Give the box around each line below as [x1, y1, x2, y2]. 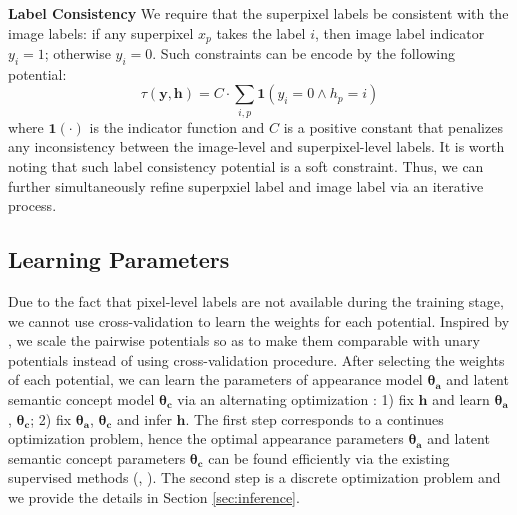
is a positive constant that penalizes [283, 116, 503, 137]
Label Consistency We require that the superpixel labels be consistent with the [8, 3, 509, 23]
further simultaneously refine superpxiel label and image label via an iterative [8, 175, 484, 196]
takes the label [216, 22, 306, 43]
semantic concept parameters [8, 447, 186, 468]
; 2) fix [30, 408, 72, 429]
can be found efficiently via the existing [208, 447, 450, 468]
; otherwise [44, 43, 111, 64]
